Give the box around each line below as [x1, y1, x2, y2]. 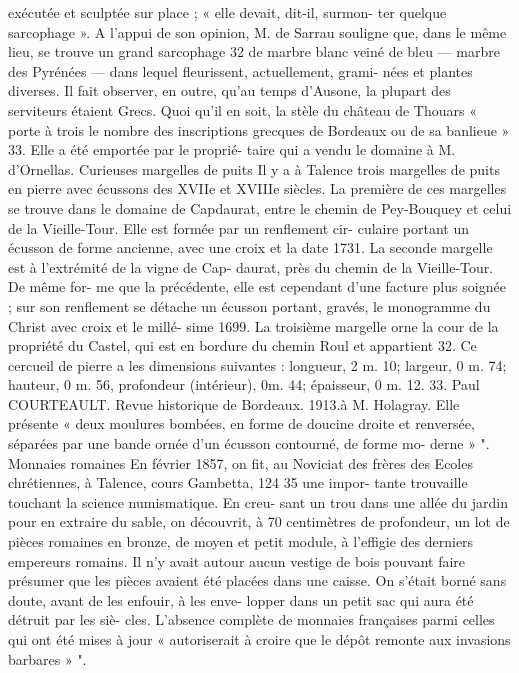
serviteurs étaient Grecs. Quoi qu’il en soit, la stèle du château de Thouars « [8, 99, 477, 120]
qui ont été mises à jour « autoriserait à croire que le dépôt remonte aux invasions [8, 629, 511, 649]
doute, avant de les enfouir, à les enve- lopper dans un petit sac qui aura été [8, 589, 474, 610]
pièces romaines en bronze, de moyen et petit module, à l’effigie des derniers [8, 531, 474, 552]
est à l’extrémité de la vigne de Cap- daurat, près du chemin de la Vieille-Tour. [8, 256, 494, 277]
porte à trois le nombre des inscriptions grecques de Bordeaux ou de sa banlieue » [8, 119, 510, 140]
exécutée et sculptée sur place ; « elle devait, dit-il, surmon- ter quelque [8, 2, 447, 22]
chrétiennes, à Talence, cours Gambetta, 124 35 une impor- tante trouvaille [8, 472, 468, 493]
